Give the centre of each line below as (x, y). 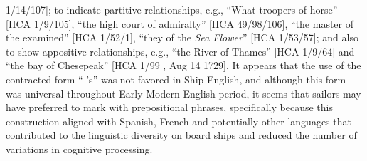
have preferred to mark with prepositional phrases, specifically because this (169, 107)
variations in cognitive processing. (79, 149)
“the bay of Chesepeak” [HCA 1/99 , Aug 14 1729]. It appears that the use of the (183, 65)
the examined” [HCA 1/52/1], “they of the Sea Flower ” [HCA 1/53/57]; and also (182, 37)
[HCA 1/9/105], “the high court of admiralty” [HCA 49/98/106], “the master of (180, 23)
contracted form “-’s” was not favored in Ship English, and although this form (176, 79)
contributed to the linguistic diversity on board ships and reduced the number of (181, 135)
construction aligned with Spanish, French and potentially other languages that (179, 121)
